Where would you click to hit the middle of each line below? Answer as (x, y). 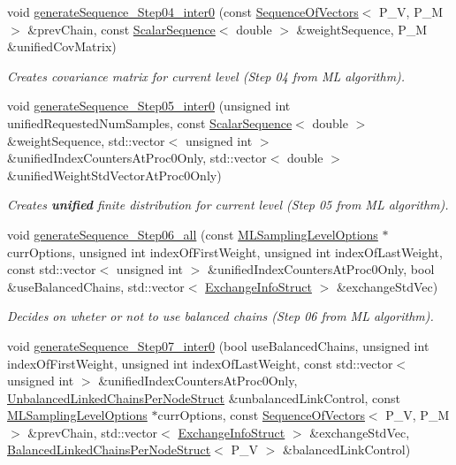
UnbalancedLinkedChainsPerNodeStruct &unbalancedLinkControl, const (204, 397)
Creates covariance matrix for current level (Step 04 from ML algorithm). (206, 76)
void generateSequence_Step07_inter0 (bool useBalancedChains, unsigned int (218, 345)
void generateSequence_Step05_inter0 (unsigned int (149, 106)
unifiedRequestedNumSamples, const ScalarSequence (150, 122)
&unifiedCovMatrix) (62, 46)
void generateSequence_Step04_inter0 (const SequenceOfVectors (183, 11)
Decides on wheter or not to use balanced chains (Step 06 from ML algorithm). (220, 316)
